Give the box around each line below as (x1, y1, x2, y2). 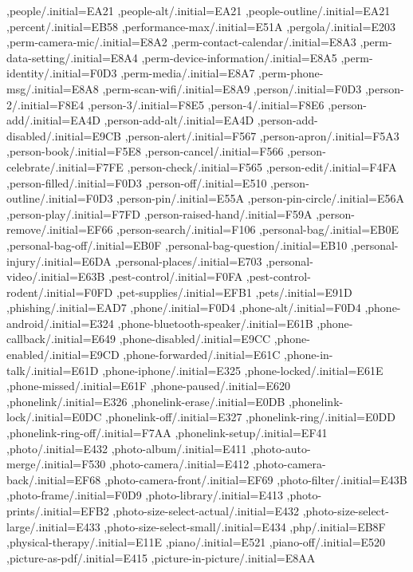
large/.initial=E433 (6, 518, 100, 535)
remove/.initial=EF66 (6, 221, 113, 238)
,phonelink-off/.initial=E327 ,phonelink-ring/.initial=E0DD (105, 408, 395, 425)
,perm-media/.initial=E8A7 (120, 65, 255, 81)
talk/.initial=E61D (6, 361, 99, 378)
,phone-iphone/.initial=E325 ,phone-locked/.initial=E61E (102, 361, 383, 378)
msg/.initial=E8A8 (6, 80, 99, 97)
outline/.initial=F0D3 (6, 190, 113, 207)
